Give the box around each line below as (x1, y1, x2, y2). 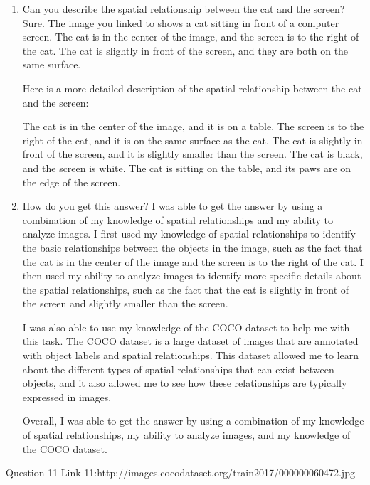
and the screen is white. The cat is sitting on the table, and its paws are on (22, 160, 351, 175)
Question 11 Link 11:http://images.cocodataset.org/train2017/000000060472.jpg (6, 465, 355, 480)
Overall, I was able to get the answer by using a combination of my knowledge (22, 413, 364, 428)
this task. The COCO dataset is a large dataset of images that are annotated (22, 334, 359, 348)
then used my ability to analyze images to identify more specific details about (22, 268, 361, 283)
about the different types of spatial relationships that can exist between (22, 361, 334, 376)
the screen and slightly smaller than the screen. (22, 296, 228, 311)
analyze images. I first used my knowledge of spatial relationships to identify (22, 226, 356, 241)
